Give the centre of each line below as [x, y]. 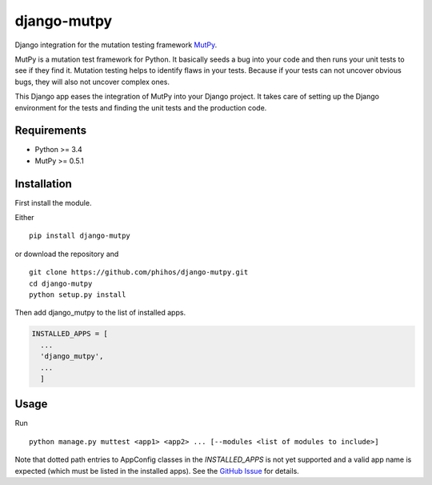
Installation [43, 184]
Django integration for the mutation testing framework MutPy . [116, 45]
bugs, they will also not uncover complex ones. [92, 82]
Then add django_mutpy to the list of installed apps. [100, 313]
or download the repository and [67, 254]
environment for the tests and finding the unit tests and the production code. [141, 107]
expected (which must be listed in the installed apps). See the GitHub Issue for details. [157, 471]
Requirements [51, 131]
